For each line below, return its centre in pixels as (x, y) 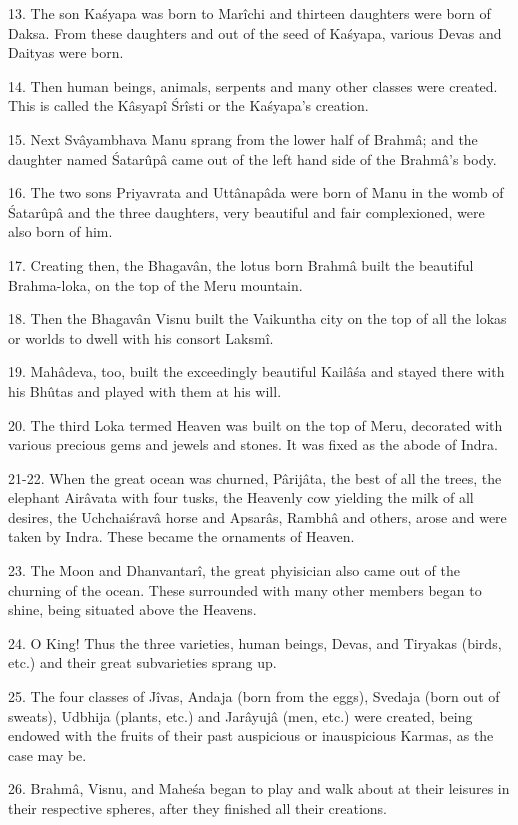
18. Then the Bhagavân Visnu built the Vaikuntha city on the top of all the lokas (257, 318)
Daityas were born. (66, 52)
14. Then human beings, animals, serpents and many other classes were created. (253, 85)
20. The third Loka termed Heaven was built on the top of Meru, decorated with (255, 424)
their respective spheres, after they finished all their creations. (198, 808)
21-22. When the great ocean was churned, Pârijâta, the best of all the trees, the (255, 477)
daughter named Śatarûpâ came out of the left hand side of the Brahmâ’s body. (252, 158)
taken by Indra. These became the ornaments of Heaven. (181, 536)
